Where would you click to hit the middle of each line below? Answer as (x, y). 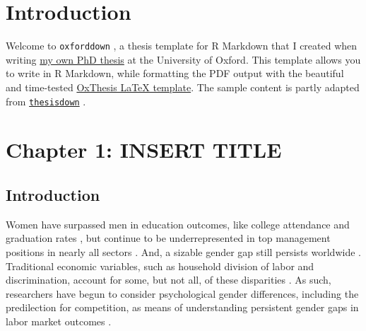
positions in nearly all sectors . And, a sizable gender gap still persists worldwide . (183, 251)
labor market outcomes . (59, 321)
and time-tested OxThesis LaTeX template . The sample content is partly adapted (183, 87)
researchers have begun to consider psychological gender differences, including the (182, 293)
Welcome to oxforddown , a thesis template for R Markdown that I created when (182, 46)
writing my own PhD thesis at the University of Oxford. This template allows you (183, 59)
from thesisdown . (46, 101)
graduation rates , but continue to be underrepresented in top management (168, 238)
